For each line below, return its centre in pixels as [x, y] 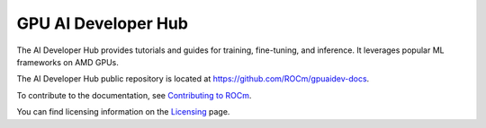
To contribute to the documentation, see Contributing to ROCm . [134, 95]
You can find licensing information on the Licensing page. [123, 112]
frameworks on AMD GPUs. [67, 62]
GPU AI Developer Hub [103, 23]
